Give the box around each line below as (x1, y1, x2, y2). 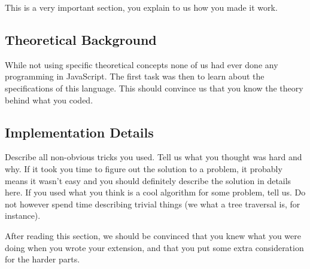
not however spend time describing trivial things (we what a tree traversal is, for (5, 197, 300, 210)
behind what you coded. (5, 93, 93, 106)
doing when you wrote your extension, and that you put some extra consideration (5, 241, 304, 253)
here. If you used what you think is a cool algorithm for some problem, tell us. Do (5, 186, 306, 198)
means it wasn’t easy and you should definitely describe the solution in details (5, 174, 291, 187)
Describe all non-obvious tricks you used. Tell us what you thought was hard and (5, 151, 302, 163)
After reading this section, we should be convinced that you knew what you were (5, 229, 301, 242)
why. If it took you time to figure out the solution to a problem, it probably (5, 162, 282, 175)
